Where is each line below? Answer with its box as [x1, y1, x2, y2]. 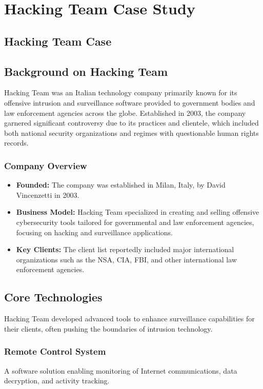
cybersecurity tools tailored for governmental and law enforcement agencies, [16, 216, 254, 227]
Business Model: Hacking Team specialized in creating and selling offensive [16, 207, 259, 217]
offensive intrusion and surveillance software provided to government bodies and [4, 97, 255, 108]
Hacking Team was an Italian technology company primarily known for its [4, 87, 237, 98]
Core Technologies [4, 289, 103, 305]
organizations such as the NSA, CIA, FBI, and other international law [16, 254, 237, 264]
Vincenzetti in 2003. [16, 189, 79, 200]
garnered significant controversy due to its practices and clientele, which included [4, 117, 259, 128]
